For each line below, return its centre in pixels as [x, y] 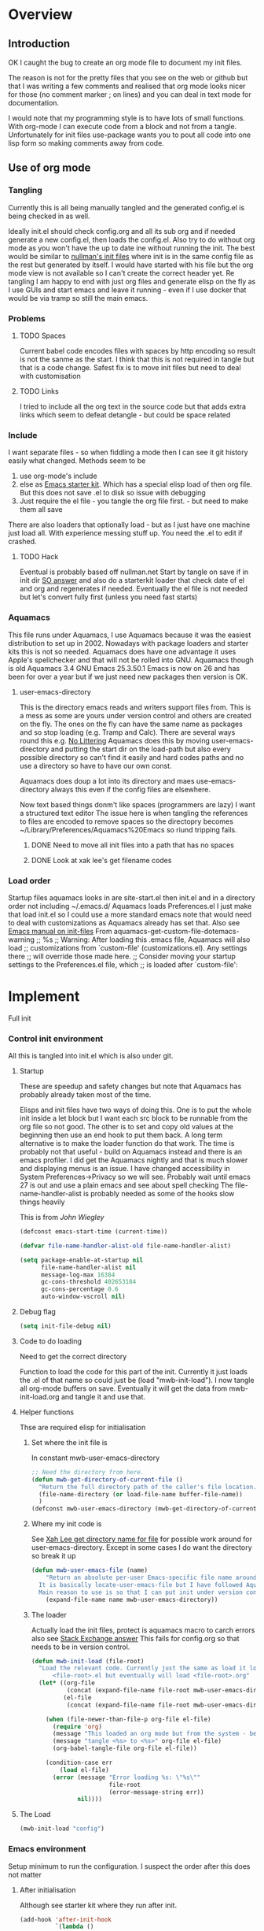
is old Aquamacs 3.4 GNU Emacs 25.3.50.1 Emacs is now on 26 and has [124, 668]
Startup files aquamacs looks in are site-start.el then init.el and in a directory [132, 897]
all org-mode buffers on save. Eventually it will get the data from [123, 1388]
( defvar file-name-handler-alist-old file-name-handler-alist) [125, 1246]
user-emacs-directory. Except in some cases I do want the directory [142, 1547]
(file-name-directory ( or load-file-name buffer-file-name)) [141, 1494]
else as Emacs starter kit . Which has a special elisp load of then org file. [136, 484]
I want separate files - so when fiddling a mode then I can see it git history [128, 452]
